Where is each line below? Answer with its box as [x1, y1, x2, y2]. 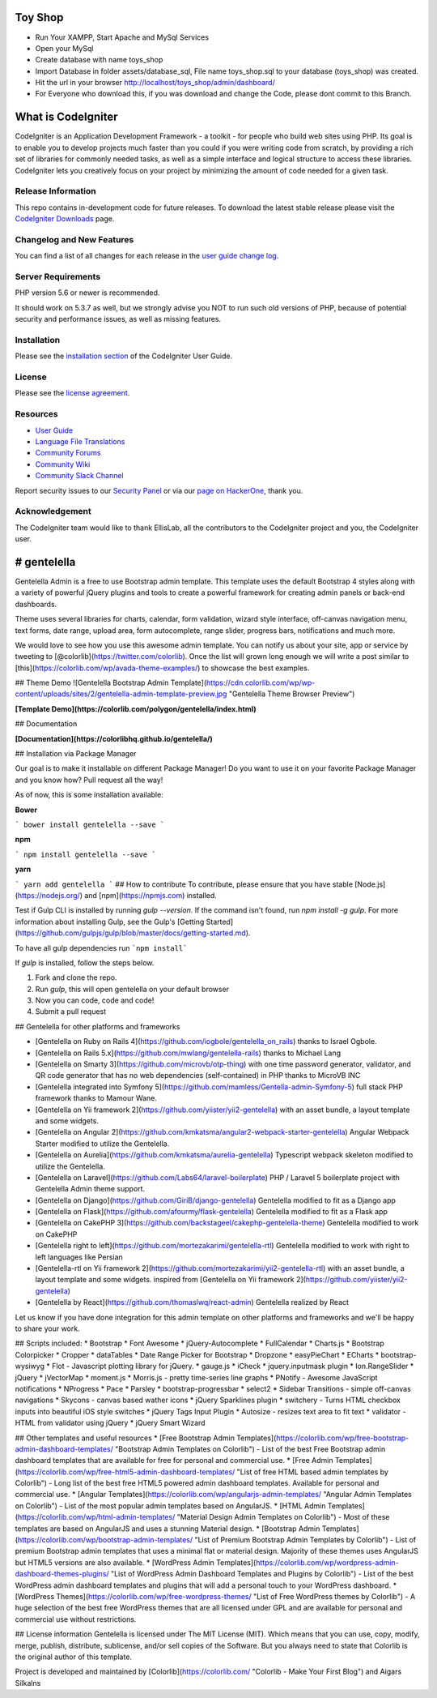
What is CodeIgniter [15, 110, 118, 124]
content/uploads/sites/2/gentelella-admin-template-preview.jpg [15, 689, 227, 699]
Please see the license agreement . [15, 388, 130, 398]
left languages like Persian [35, 1252, 123, 1262]
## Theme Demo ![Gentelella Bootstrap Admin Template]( [15, 678, 207, 688]
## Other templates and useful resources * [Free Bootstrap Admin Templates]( [15, 1433, 277, 1443]
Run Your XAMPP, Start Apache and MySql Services [35, 32, 210, 42]
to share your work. [15, 1324, 80, 1333]
